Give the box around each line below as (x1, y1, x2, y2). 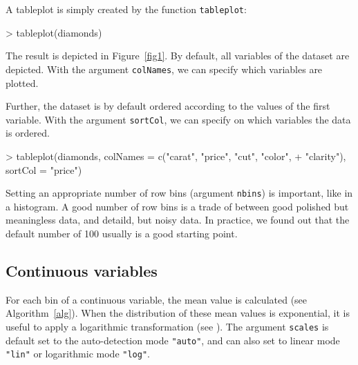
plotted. (6, 75, 39, 90)
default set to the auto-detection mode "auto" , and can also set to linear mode (6, 333, 340, 347)
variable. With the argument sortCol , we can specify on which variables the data (6, 112, 351, 126)
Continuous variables (6, 259, 158, 281)
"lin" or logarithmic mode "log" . (6, 346, 150, 361)
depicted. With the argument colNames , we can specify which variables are (6, 61, 323, 76)
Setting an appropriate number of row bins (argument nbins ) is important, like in (6, 186, 353, 200)
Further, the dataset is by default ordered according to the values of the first (6, 99, 330, 113)
